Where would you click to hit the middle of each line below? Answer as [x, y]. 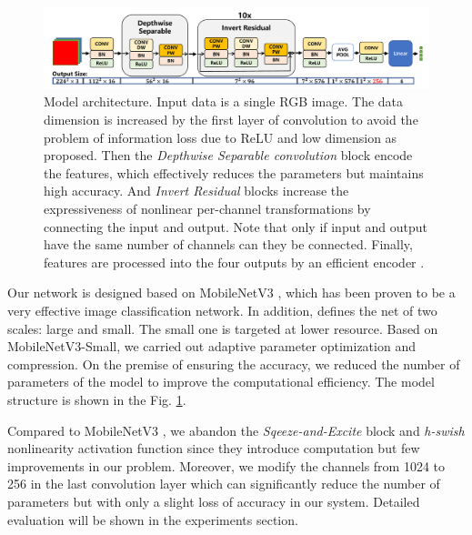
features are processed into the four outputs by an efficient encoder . [234, 262]
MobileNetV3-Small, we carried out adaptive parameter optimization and [211, 346]
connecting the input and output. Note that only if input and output [236, 226]
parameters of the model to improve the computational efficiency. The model [221, 382]
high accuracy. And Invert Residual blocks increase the [196, 191]
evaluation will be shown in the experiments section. [153, 519]
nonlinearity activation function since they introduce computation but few [214, 448]
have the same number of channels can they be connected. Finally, [228, 244]
